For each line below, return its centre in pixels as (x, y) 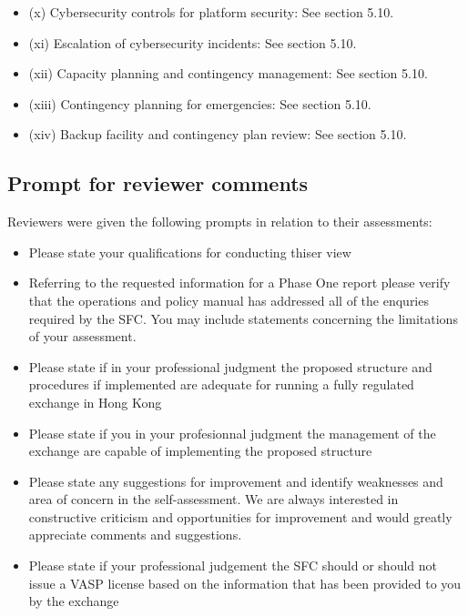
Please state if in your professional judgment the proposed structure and (230, 366)
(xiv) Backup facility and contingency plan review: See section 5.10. (218, 134)
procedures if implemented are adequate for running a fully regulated (221, 384)
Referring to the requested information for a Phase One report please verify (239, 283)
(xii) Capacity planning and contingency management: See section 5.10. (228, 73)
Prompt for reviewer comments (158, 183)
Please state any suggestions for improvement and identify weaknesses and (236, 481)
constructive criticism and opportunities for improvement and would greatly (240, 516)
